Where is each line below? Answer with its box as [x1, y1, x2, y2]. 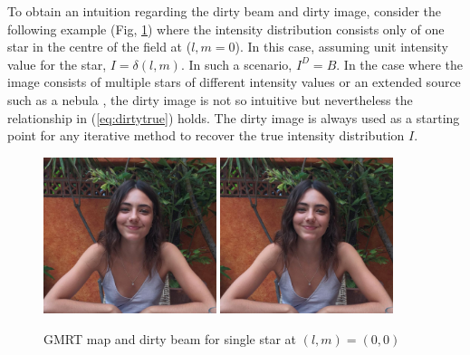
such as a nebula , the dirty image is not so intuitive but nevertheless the [7, 90, 413, 109]
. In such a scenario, [180, 54, 293, 73]
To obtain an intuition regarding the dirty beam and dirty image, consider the [7, 2, 442, 20]
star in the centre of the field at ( [7, 37, 192, 56]
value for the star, [7, 54, 107, 73]
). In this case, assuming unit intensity [235, 37, 448, 56]
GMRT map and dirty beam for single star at [43, 329, 297, 348]
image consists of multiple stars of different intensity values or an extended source [7, 72, 461, 91]
